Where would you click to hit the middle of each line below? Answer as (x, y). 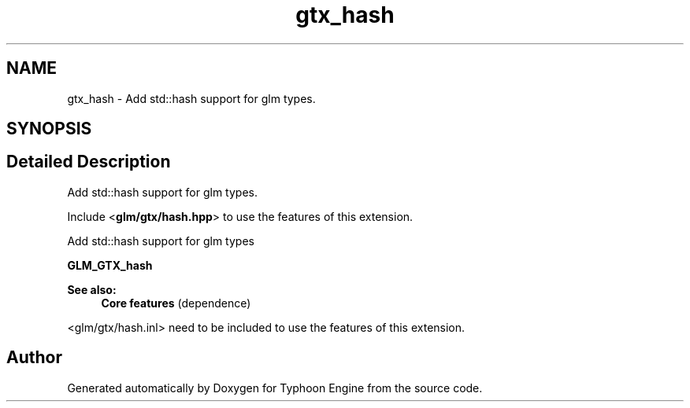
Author (34, 358)
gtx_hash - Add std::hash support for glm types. (191, 98)
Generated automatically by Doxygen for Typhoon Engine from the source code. (275, 388)
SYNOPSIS (49, 129)
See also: (92, 289)
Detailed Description (89, 162)
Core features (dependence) (176, 303)
